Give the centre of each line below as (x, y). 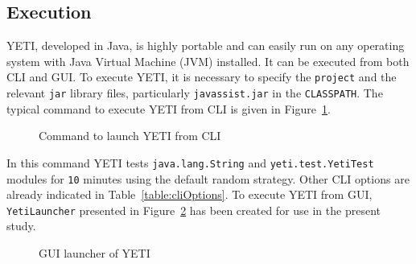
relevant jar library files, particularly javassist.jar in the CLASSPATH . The (195, 93)
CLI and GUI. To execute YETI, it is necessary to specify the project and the (202, 77)
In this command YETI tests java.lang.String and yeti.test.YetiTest (190, 162)
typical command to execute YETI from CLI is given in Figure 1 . (169, 108)
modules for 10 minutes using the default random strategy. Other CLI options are (208, 178)
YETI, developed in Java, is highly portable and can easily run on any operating (206, 45)
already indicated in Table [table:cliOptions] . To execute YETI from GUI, (189, 194)
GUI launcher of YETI (95, 253)
